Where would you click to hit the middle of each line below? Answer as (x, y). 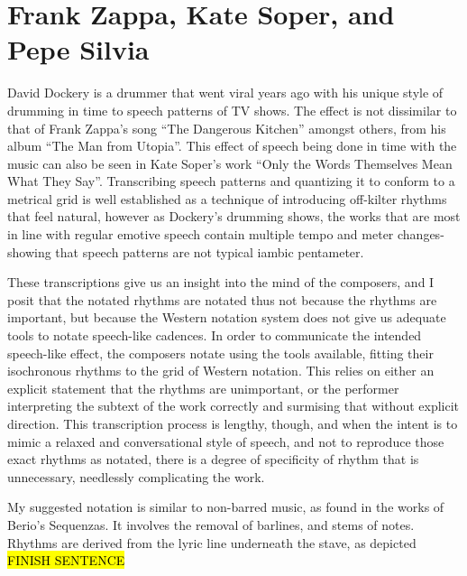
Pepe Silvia (78, 49)
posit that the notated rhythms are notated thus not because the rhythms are (222, 299)
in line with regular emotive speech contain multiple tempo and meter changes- (226, 234)
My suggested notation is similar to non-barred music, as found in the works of (226, 507)
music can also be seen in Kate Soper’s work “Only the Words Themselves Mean (230, 163)
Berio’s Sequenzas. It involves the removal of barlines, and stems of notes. (211, 524)
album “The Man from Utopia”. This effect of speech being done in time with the (232, 146)
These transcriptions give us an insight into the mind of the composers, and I (221, 282)
